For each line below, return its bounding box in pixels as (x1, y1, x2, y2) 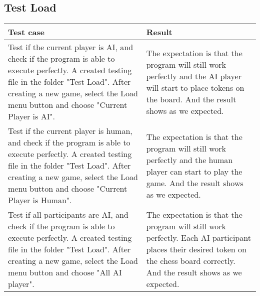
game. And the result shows (146, 177, 243, 189)
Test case (8, 26, 45, 38)
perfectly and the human (146, 154, 233, 166)
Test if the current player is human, (8, 125, 132, 137)
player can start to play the (146, 165, 242, 177)
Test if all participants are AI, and (8, 209, 128, 221)
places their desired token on (146, 243, 246, 255)
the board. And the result (146, 93, 236, 105)
